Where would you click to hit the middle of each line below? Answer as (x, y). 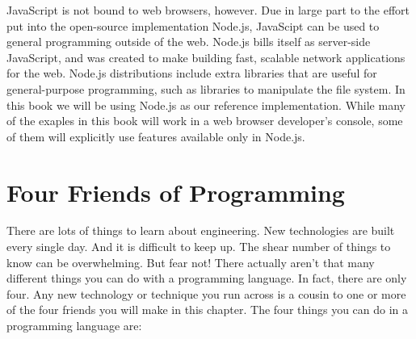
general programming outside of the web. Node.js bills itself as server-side (189, 42)
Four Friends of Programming (176, 192)
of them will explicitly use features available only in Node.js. (156, 136)
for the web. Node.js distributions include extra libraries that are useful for (192, 73)
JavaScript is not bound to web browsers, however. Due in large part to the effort (208, 10)
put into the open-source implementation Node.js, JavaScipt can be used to (193, 25)
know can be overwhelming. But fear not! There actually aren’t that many (191, 262)
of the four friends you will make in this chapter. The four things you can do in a (208, 310)
